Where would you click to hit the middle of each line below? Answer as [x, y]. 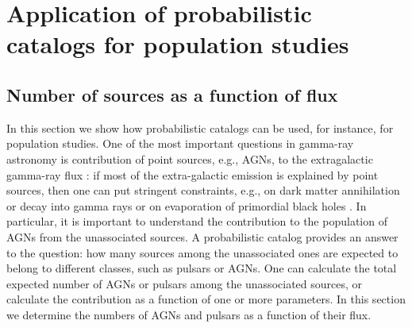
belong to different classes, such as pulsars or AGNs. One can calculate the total [202, 268]
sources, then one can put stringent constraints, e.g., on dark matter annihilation [203, 190]
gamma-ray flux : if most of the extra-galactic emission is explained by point [193, 174]
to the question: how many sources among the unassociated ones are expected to [202, 252]
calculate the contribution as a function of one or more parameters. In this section [206, 299]
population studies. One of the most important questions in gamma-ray [180, 143]
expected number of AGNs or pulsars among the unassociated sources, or [185, 283]
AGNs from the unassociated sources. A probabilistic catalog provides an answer [202, 236]
